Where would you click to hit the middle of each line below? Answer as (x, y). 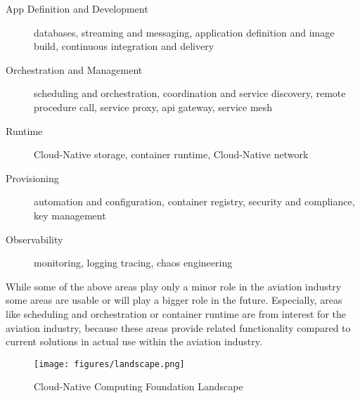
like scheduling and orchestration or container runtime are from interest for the (176, 313)
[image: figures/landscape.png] (109, 364)
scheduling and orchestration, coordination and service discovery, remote (190, 93)
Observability (34, 239)
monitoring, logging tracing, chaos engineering (133, 263)
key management (70, 215)
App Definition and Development (77, 8)
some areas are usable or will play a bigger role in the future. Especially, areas (174, 300)
